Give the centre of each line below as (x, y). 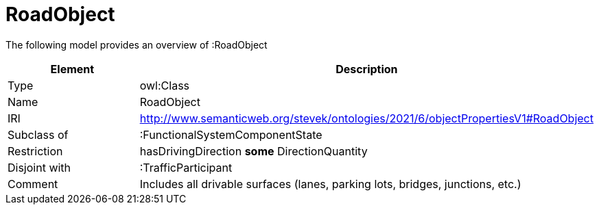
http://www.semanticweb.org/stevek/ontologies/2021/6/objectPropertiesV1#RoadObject (366, 118)
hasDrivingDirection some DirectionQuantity (254, 151)
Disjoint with (39, 167)
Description (367, 69)
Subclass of (38, 134)
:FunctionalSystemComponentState (231, 134)
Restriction (35, 151)
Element (72, 69)
